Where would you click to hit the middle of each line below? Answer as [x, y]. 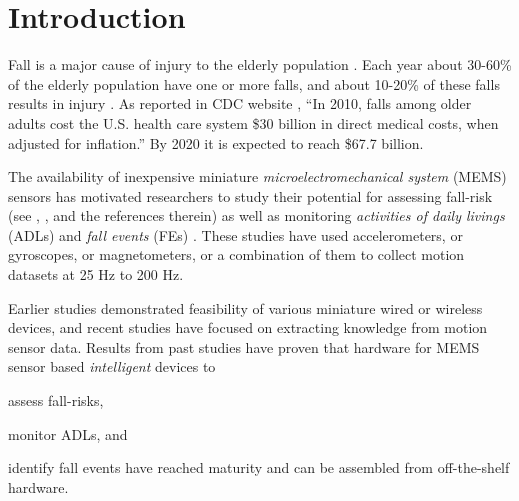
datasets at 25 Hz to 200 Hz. [96, 274]
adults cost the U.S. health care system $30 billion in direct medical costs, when [253, 122]
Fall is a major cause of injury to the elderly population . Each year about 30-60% [260, 64]
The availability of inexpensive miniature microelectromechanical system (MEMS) [257, 176]
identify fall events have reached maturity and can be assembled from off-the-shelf [259, 467]
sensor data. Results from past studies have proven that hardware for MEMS [244, 346]
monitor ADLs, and [68, 433]
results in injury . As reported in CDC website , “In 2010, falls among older [240, 103]
